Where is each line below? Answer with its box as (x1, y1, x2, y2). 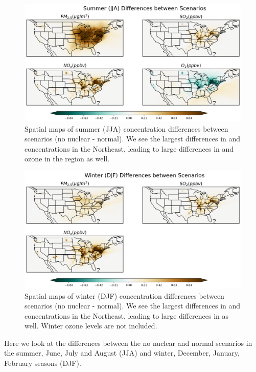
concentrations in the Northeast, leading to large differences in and (25, 143, 234, 154)
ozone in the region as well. (25, 153, 110, 164)
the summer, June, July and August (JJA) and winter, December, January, (4, 347, 240, 358)
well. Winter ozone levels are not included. (25, 320, 157, 331)
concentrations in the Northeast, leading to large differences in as (25, 310, 229, 321)
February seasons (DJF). (4, 358, 81, 368)
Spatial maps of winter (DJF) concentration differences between (25, 290, 224, 301)
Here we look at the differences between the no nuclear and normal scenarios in (4, 337, 252, 348)
